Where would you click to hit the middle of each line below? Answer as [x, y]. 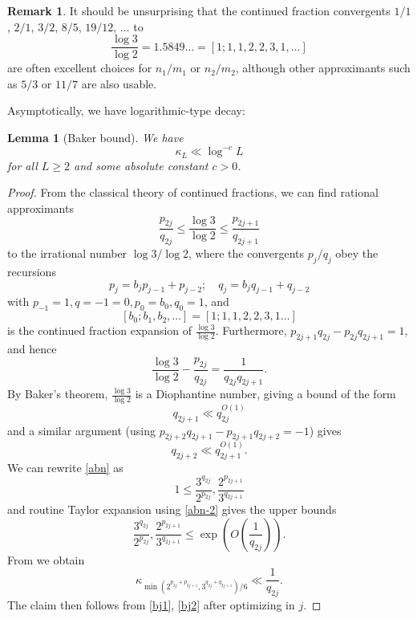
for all [22, 165]
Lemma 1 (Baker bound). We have [95, 138]
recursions [32, 272]
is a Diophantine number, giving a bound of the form [265, 394]
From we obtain [46, 559]
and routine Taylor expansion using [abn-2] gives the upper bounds [172, 509]
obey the [357, 253]
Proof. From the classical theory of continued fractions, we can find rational [193, 192]
